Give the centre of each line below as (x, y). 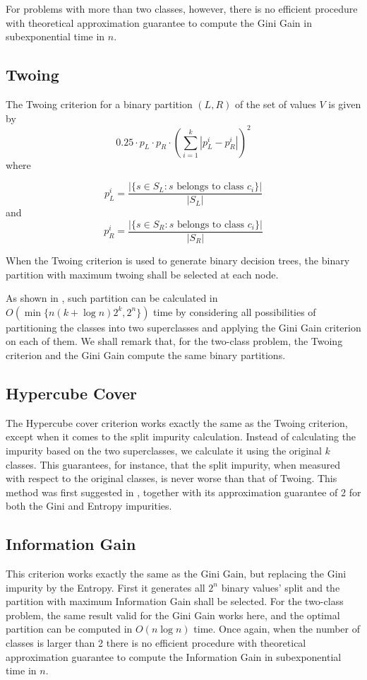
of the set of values (275, 104)
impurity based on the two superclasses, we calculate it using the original (164, 450)
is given (345, 104)
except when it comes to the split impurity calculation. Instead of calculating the (181, 436)
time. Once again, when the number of (277, 629)
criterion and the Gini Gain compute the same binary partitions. (146, 354)
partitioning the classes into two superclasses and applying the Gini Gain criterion (183, 327)
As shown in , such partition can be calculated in (112, 298)
